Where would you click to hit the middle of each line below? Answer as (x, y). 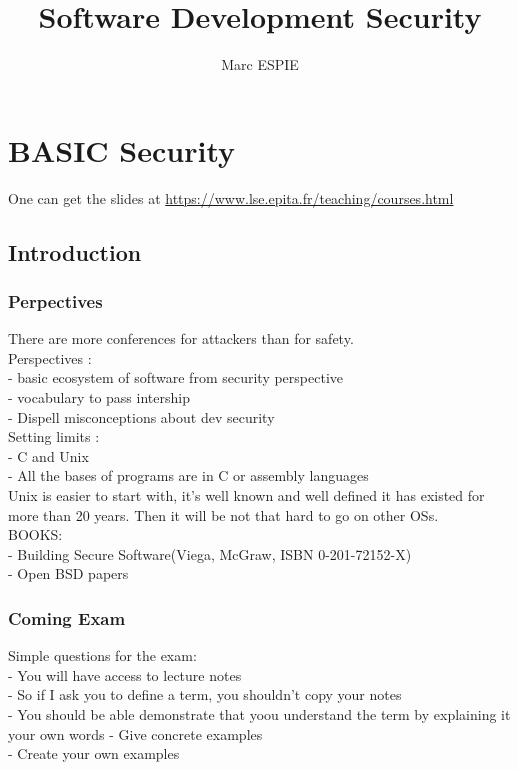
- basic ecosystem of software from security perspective (175, 377)
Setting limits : (54, 436)
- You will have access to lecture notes (125, 674)
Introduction (75, 251)
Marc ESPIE (260, 64)
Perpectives (55, 300)
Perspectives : (50, 357)
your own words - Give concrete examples (135, 733)
